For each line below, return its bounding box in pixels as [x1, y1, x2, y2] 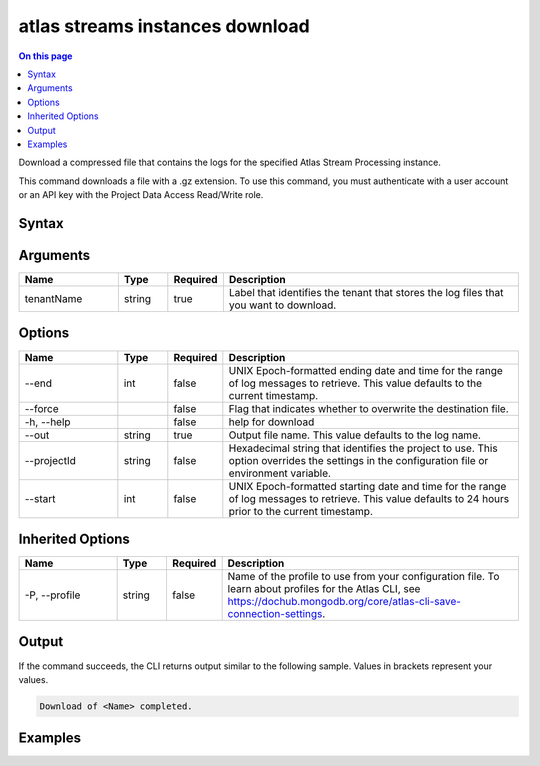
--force [24, 401, 59, 415]
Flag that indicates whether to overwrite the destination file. [228, 401, 509, 415]
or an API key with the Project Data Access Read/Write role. [18, 189, 264, 201]
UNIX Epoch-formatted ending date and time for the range [228, 363, 504, 377]
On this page [18, 50, 73, 62]
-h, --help [24, 415, 71, 429]
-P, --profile [24, 588, 81, 602]
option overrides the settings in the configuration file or [228, 453, 489, 467]
